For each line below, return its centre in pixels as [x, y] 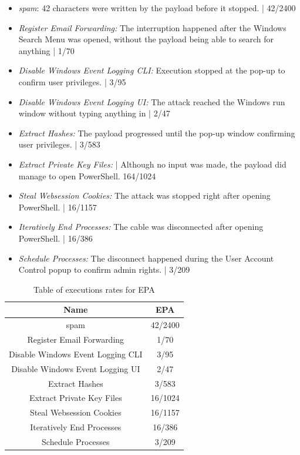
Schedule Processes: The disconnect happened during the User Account [146, 258]
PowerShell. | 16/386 [55, 238]
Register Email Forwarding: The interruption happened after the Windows [152, 27]
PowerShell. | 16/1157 [58, 207]
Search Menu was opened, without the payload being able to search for [146, 39]
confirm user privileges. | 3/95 [72, 81]
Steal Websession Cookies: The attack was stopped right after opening [144, 195]
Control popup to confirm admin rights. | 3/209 [104, 270]
